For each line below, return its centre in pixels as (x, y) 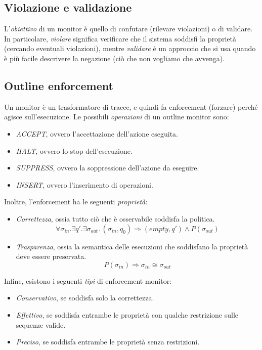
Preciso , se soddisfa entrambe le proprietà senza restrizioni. (108, 342)
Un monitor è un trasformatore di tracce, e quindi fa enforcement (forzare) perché (131, 106)
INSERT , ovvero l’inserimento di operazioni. (84, 184)
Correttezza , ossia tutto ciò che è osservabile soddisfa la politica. (115, 218)
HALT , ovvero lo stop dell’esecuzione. (74, 150)
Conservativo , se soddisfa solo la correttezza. (85, 298)
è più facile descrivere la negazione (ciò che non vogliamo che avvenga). (115, 58)
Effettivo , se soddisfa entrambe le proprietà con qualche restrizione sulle (127, 314)
